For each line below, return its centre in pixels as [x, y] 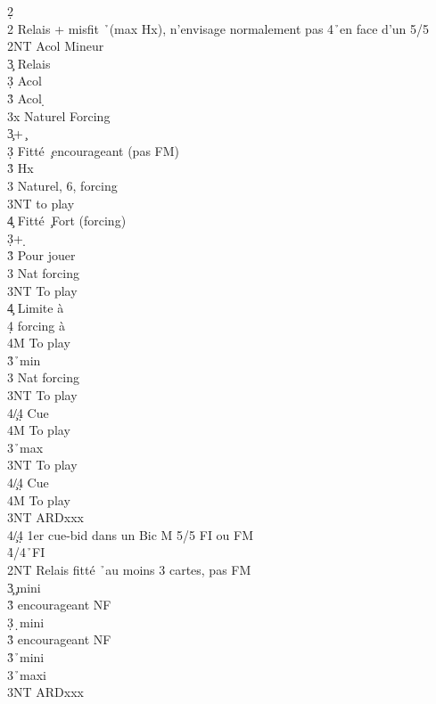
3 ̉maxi [27, 674]
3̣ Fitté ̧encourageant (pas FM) [94, 150]
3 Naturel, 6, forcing [62, 185]
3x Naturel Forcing [59, 115]
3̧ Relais [29, 63]
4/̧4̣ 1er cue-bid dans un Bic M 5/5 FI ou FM [131, 534]
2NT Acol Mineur [56, 46]
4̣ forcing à [36, 325]
